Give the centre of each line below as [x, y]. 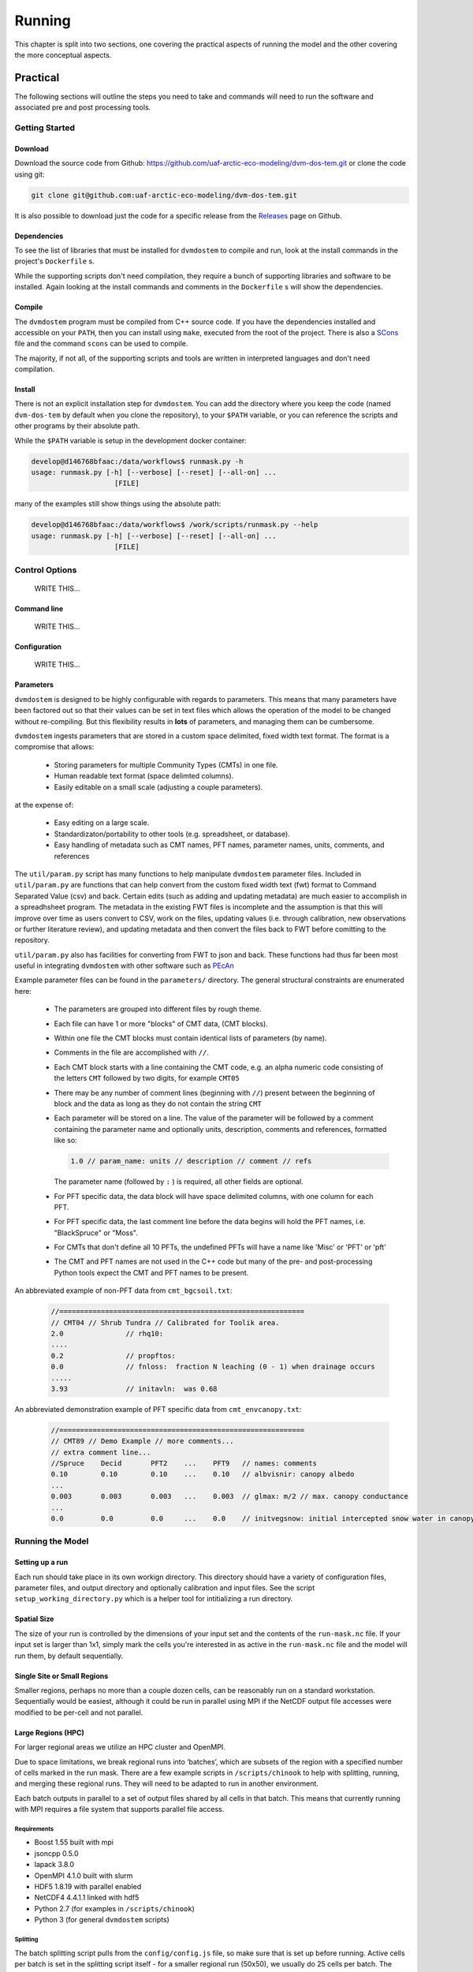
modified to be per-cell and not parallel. [79, 1712]
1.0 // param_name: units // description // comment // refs [191, 1161]
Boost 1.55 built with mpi [74, 1843]
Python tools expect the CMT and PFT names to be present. [151, 1272]
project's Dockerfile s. [54, 261]
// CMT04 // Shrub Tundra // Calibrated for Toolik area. [165, 1322]
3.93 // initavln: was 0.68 [134, 1389]
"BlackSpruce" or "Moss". [96, 1232]
